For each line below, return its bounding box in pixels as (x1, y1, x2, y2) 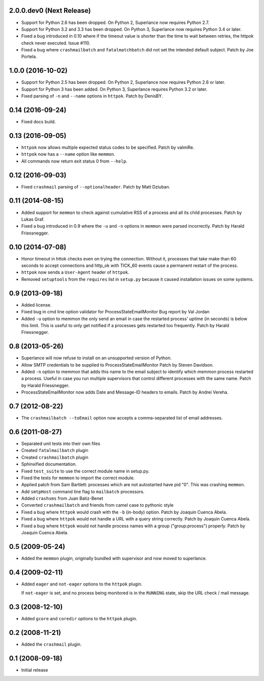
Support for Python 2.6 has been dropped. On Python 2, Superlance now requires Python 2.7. (21, 20, 210, 25)
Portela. (21, 54, 37, 60)
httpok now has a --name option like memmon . (21, 151, 115, 157)
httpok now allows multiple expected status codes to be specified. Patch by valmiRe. (21, 144, 195, 150)
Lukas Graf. (21, 216, 45, 222)
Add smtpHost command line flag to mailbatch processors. (21, 489, 145, 494)
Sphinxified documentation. (21, 461, 77, 467)
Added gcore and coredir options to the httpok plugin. (21, 616, 137, 622)
